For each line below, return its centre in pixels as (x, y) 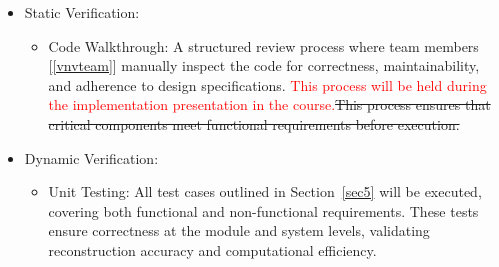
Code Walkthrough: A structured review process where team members (263, 45)
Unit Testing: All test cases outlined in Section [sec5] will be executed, (265, 191)
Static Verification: (82, 12)
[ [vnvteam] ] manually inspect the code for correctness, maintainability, (264, 65)
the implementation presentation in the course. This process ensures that (269, 104)
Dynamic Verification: (91, 157)
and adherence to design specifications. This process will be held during (267, 84)
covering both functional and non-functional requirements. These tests (263, 210)
